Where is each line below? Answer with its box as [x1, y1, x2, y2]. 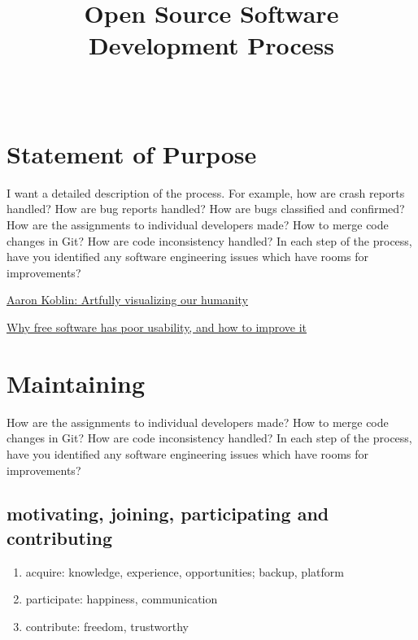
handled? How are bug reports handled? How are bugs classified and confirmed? [7, 200, 405, 217]
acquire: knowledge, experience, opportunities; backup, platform [25, 563, 344, 580]
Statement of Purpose [7, 137, 257, 170]
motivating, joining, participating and [7, 501, 329, 526]
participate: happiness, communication [25, 590, 218, 607]
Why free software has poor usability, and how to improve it [7, 319, 307, 335]
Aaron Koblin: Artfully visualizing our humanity [7, 291, 248, 308]
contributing [7, 525, 113, 550]
